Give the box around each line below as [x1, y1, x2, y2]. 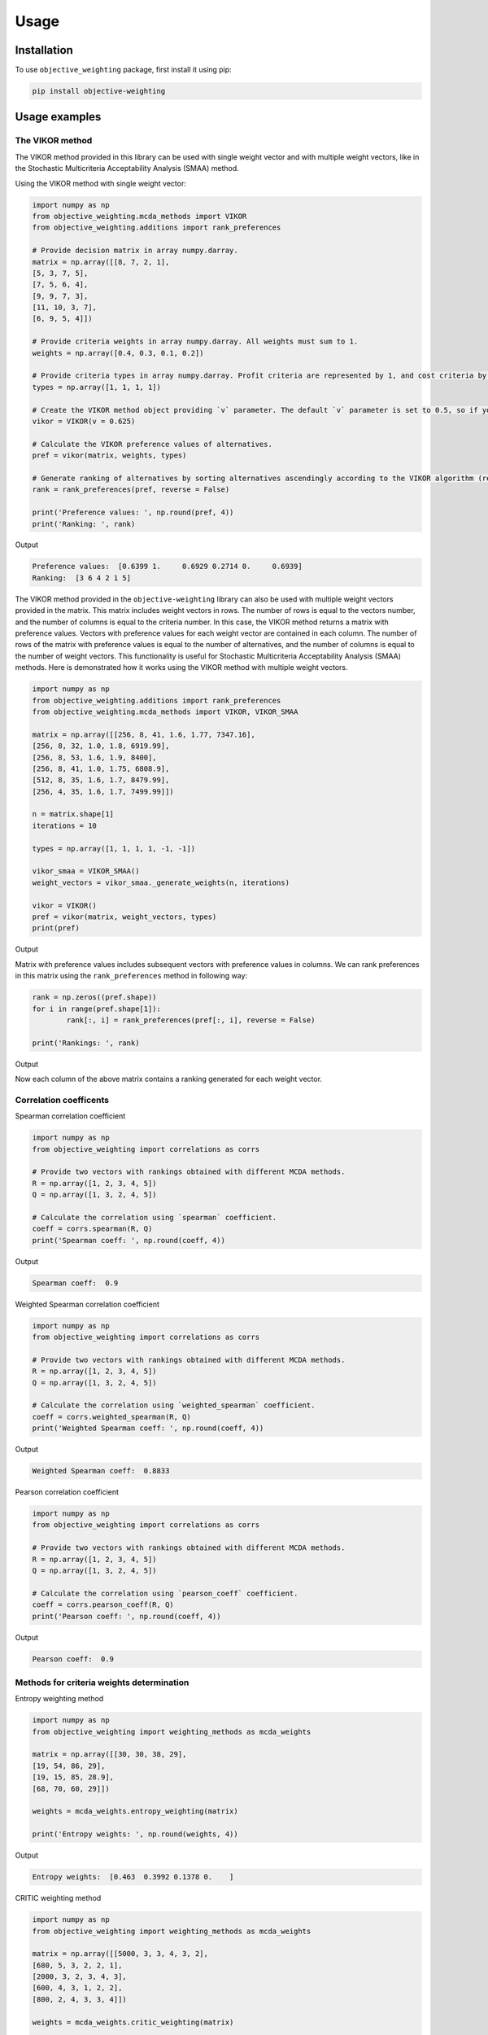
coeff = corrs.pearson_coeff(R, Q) [32, 1600, 174, 1609]
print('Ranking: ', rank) [32, 519, 136, 528]
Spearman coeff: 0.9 [32, 1278, 119, 1288]
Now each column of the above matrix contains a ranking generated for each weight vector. [15, 1074, 323, 1084]
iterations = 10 [32, 821, 98, 830]
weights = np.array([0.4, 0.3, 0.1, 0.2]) [32, 348, 204, 357]
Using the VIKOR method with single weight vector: [15, 178, 186, 188]
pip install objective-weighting [32, 86, 166, 96]
